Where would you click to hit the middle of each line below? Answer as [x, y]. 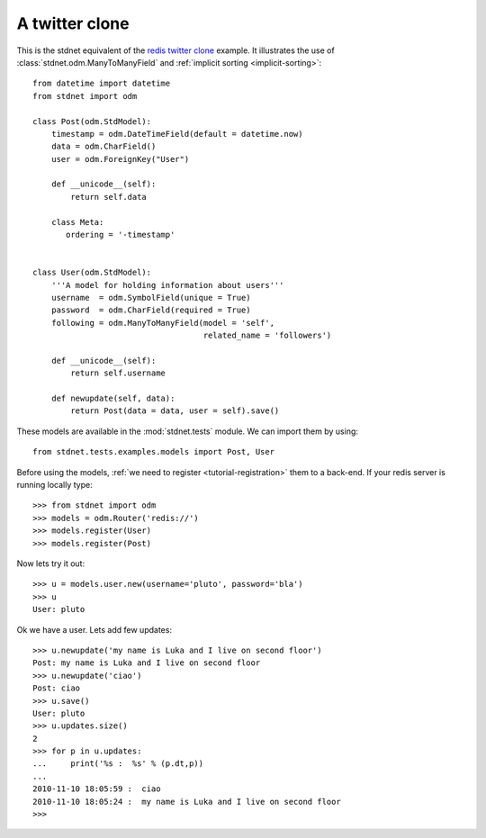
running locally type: [55, 485]
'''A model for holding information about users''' [167, 285]
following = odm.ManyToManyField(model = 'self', [162, 323]
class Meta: [77, 222]
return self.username [118, 373]
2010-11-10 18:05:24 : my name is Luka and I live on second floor [187, 802]
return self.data [109, 197]
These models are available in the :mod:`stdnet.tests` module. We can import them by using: [188, 431]
